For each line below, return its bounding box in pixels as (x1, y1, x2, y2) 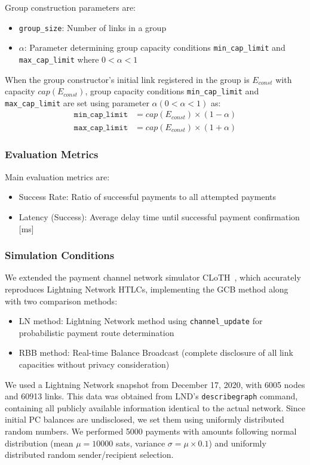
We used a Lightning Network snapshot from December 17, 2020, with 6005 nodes (5, 378, 305, 390)
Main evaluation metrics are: (5, 170, 110, 183)
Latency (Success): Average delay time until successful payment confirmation (19, 210, 300, 223)
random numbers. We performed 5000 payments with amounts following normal (5, 425, 297, 437)
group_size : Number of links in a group (19, 21, 167, 33)
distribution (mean (5, 436, 73, 449)
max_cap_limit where (19, 53, 99, 65)
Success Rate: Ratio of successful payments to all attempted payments (19, 190, 276, 203)
